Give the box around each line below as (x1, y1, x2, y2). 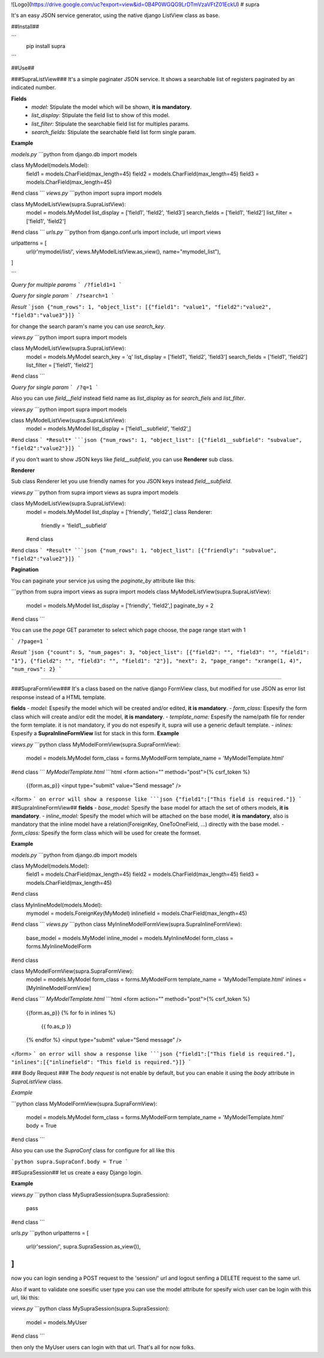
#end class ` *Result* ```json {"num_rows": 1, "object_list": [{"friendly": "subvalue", (11, 546, 277, 554)
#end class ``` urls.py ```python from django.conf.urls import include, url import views (11, 228, 221, 236)
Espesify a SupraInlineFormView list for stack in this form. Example (11, 730, 179, 737)
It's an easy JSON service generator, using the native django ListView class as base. (11, 12, 220, 19)
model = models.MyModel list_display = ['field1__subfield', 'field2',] (26, 425, 191, 432)
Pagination (11, 566, 39, 573)
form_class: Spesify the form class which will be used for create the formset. (11, 829, 201, 836)
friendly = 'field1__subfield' (41, 522, 107, 529)
